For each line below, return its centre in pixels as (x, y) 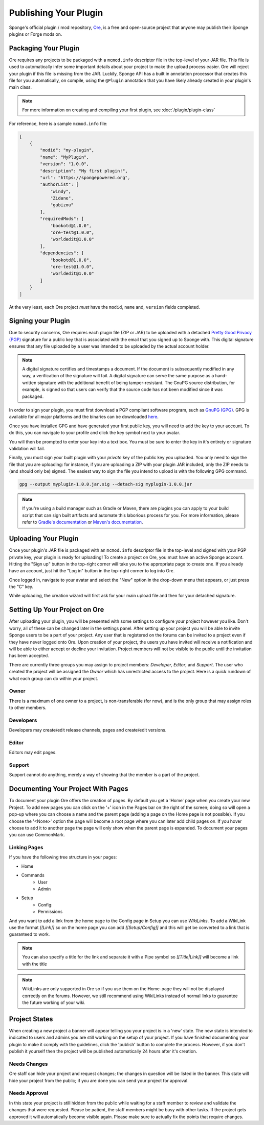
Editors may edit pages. (33, 753)
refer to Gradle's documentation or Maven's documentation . (83, 522)
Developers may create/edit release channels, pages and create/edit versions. (88, 730)
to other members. (28, 708)
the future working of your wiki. (54, 1003)
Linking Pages (26, 848)
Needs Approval (29, 1093)
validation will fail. (27, 448)
